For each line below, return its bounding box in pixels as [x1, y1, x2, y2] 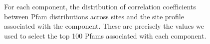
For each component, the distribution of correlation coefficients [4, 1, 196, 11]
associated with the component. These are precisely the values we [4, 21, 204, 31]
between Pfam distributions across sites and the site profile [4, 11, 184, 21]
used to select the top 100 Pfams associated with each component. [4, 30, 207, 41]
